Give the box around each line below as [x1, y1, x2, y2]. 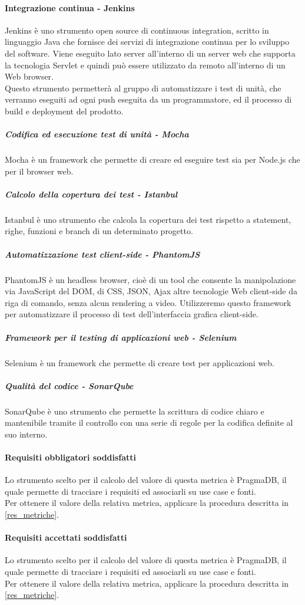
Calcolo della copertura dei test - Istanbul [5, 188, 178, 200]
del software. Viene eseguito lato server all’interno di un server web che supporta [5, 47, 296, 59]
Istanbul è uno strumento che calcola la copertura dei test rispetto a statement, [5, 213, 291, 225]
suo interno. [5, 428, 48, 440]
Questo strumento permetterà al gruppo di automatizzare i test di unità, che [5, 81, 281, 94]
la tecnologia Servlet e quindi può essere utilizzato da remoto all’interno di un [5, 58, 286, 71]
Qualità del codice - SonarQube [5, 379, 134, 392]
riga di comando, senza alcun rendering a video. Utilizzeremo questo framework [5, 296, 291, 308]
